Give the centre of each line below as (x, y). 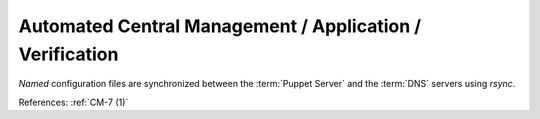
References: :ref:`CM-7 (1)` (73, 102)
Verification (68, 54)
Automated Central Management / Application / (220, 26)
